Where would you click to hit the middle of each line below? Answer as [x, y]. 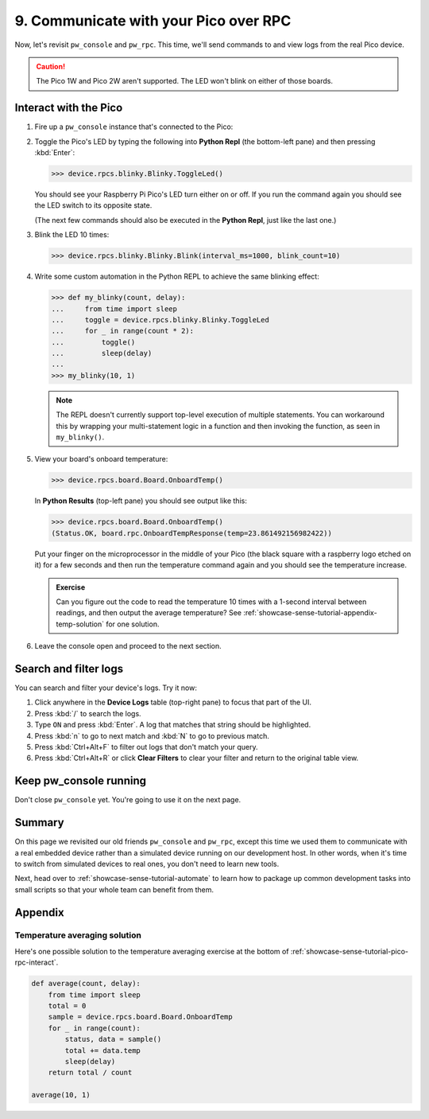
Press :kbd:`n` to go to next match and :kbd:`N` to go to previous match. [152, 735]
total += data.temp [102, 1050]
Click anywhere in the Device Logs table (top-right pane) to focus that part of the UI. [173, 702]
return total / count [90, 1073]
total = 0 [67, 1006]
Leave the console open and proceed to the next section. [128, 646]
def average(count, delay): [86, 984]
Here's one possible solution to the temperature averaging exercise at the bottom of [152, 951]
